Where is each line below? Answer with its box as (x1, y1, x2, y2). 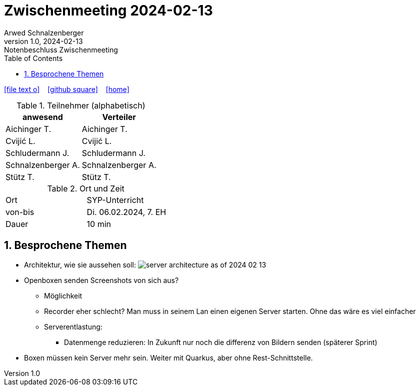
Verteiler (102, 111, 136, 122)
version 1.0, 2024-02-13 (4, 36, 83, 45)
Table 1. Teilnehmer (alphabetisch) (16, 100, 145, 110)
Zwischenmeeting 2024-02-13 (4, 2, 213, 19)
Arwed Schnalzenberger (4, 28, 84, 37)
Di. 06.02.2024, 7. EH (86, 206, 166, 217)
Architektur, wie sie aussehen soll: (24, 260, 136, 269)
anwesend (22, 111, 63, 122)
